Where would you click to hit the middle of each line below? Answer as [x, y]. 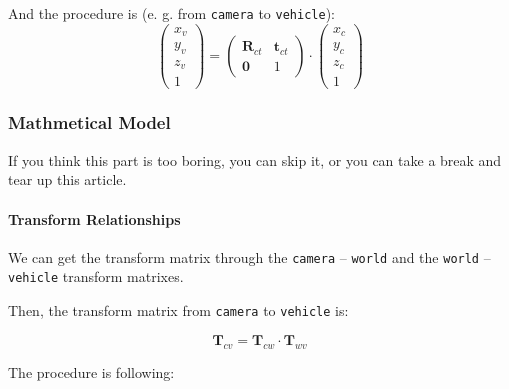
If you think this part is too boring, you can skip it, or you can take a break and [255, 159]
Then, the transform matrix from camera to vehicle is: [178, 310]
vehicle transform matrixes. [96, 276]
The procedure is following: [91, 371]
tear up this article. [67, 179]
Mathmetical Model [89, 122]
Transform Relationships [94, 218]
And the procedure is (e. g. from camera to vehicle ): [172, 13]
